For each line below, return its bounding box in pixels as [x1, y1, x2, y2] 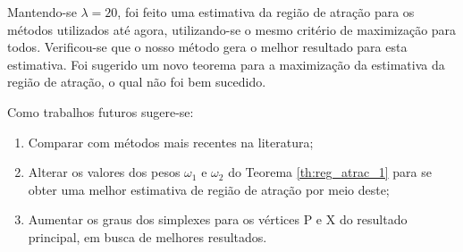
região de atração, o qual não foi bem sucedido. [7, 72, 266, 91]
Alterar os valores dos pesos [28, 163, 181, 181]
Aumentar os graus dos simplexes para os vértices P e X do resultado [28, 210, 408, 229]
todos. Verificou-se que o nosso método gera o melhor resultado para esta [7, 38, 408, 56]
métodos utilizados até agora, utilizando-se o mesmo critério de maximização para [7, 20, 457, 38]
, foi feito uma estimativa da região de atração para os [117, 3, 415, 21]
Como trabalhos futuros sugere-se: [7, 102, 194, 121]
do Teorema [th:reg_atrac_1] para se [228, 163, 432, 181]
